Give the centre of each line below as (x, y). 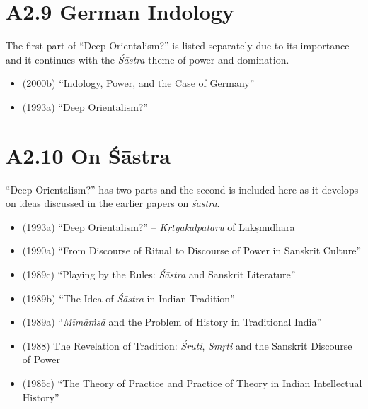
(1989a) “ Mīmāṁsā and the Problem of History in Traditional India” (172, 322)
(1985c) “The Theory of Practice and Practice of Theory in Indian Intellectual (192, 383)
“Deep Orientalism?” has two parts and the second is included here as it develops (182, 189)
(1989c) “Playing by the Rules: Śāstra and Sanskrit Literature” (159, 274)
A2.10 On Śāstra (88, 155)
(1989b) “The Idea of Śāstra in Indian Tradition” (128, 298)
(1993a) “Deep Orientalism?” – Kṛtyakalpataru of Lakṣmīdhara (159, 226)
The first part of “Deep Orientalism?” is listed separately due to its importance (178, 46)
